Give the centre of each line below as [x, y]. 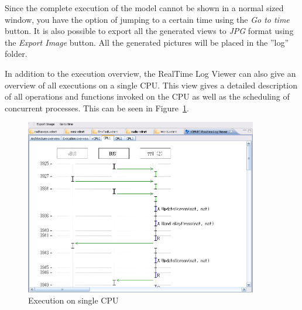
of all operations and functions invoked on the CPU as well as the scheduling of [147, 96]
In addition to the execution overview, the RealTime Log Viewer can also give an [150, 73]
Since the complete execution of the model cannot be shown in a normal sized [144, 8]
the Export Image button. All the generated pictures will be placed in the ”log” [147, 42]
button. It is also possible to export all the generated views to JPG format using [149, 31]
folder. [16, 54]
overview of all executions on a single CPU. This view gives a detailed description [151, 85]
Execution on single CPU [73, 300]
